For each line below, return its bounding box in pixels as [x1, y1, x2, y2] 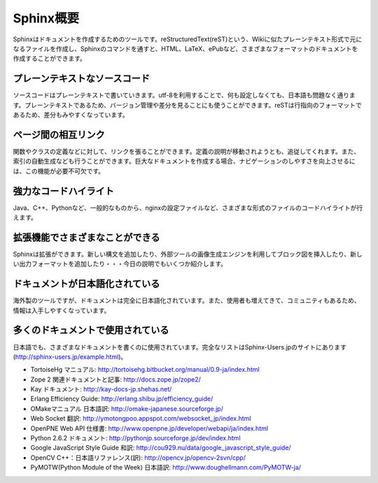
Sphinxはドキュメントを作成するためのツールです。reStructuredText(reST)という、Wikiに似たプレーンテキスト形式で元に [13, 35, 363, 43]
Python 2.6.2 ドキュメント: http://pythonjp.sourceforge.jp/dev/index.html [30, 434, 241, 442]
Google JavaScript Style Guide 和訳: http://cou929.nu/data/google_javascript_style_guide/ [30, 444, 291, 452]
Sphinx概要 [13, 10, 80, 26]
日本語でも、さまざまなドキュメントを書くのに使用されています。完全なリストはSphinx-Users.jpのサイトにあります [13, 343, 346, 351]
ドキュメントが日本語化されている [13, 278, 160, 290]
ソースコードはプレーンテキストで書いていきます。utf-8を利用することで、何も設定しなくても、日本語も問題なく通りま [13, 91, 356, 99]
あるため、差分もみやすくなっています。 [13, 110, 129, 119]
